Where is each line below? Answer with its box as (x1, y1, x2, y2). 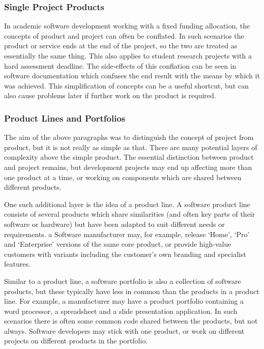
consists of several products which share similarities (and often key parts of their (4, 209, 255, 219)
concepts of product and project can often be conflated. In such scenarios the (4, 30, 244, 41)
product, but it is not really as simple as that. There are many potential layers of (4, 141, 257, 152)
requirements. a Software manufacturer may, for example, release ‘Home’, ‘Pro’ (4, 228, 250, 239)
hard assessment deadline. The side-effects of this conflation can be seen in (4, 60, 237, 71)
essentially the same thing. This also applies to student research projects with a (4, 50, 252, 61)
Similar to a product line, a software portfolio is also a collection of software (4, 275, 241, 286)
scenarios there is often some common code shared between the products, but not (4, 315, 258, 326)
